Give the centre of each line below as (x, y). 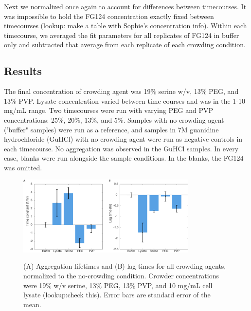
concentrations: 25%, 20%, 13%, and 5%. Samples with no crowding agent (114, 119)
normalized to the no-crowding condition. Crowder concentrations (121, 276)
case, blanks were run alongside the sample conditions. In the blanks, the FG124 (124, 158)
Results (23, 71)
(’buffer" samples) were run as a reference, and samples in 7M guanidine (111, 129)
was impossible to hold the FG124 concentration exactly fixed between (109, 16)
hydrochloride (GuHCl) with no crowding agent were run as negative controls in (123, 139)
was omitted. (23, 167)
